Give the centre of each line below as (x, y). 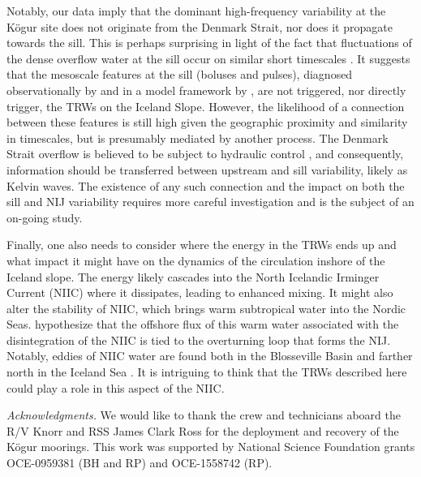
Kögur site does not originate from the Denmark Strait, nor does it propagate (200, 26)
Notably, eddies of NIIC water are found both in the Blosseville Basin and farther (210, 356)
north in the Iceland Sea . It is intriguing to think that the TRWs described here (207, 372)
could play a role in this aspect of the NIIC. (116, 387)
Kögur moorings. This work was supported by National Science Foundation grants (211, 447)
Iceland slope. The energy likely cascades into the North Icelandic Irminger (193, 276)
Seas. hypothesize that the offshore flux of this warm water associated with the (203, 324)
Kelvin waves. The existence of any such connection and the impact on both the (206, 185)
